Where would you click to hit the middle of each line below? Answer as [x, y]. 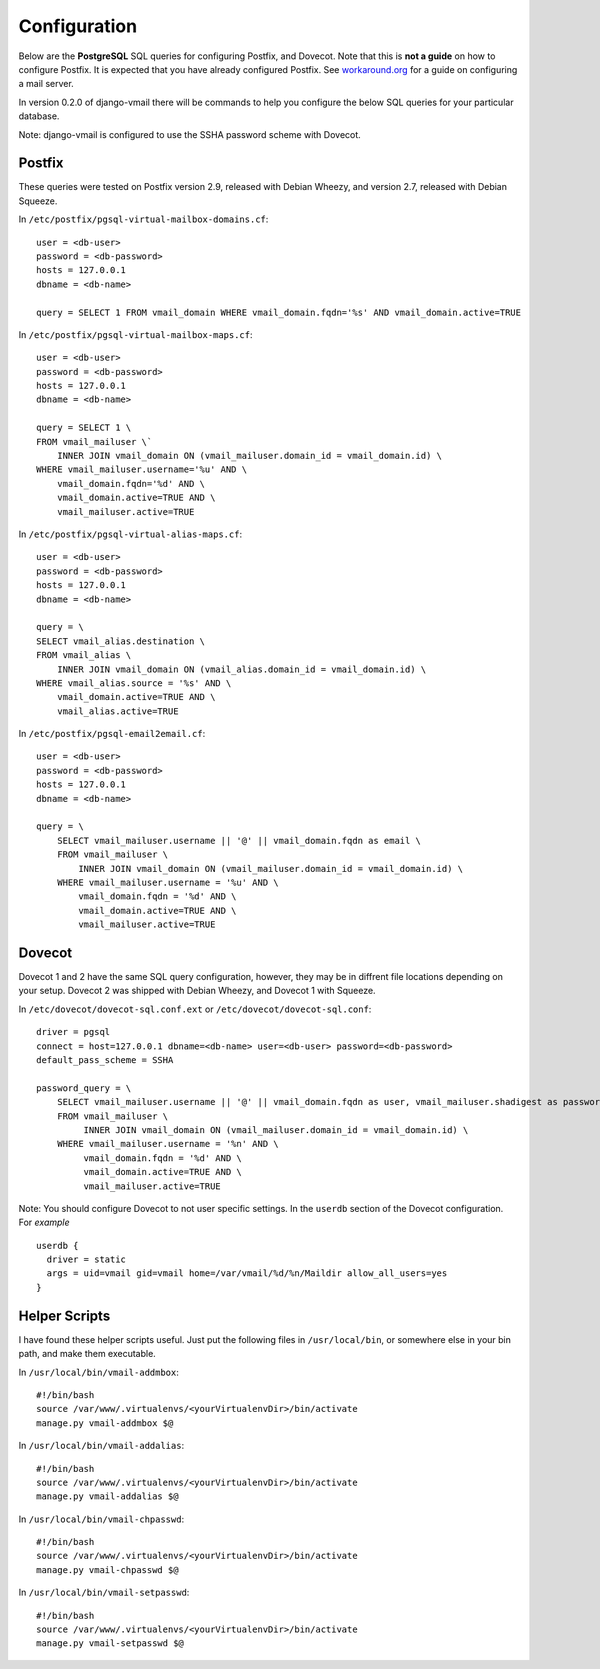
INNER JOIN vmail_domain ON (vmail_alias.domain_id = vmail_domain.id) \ [241, 669]
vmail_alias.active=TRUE [117, 711]
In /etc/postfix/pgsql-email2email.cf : [112, 734]
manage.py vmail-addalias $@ [107, 1496]
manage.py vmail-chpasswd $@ [107, 1569]
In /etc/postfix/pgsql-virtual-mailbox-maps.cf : [136, 334]
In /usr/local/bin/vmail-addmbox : [99, 1372]
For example [44, 1222]
